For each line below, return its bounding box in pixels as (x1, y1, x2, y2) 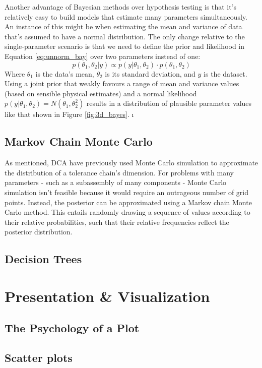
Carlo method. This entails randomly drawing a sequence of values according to (5, 207, 250, 217)
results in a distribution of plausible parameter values (86, 98, 252, 108)
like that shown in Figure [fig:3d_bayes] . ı (5, 109, 134, 119)
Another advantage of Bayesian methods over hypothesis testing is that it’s (5, 2, 237, 12)
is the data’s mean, (35, 68, 94, 79)
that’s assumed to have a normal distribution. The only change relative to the (5, 31, 245, 41)
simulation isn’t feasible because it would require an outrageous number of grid (5, 187, 248, 197)
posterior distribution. (5, 226, 73, 237)
